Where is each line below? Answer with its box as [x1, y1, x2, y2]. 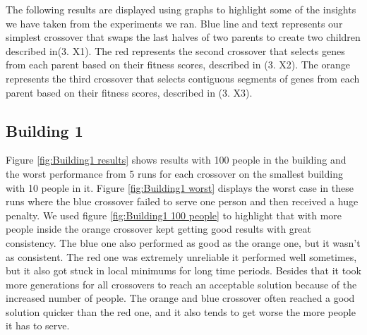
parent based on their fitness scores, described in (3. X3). [6, 85, 253, 99]
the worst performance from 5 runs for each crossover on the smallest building [6, 166, 343, 181]
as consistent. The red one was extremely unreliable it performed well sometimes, [6, 249, 357, 264]
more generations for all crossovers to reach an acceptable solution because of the [6, 276, 357, 291]
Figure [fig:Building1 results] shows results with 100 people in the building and [6, 152, 347, 167]
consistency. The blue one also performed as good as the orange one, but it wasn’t [6, 235, 361, 250]
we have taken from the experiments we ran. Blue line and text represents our [6, 16, 343, 30]
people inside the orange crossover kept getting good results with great [6, 221, 312, 236]
